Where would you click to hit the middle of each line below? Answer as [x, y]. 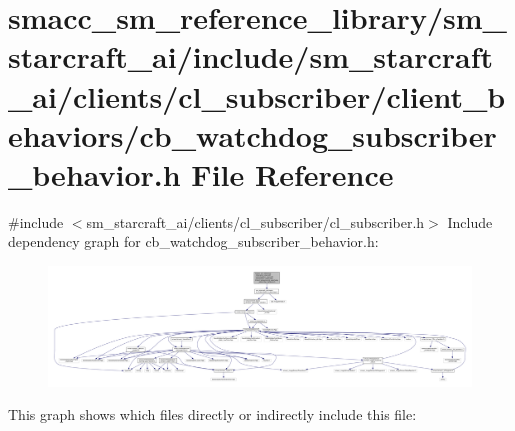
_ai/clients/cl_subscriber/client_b [257, 95]
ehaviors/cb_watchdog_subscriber [252, 134]
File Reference [292, 173]
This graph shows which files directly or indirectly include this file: [212, 414]
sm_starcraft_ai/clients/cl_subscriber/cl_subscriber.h [255, 221]
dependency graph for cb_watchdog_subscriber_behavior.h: [193, 241]
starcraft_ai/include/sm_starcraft [251, 56]
